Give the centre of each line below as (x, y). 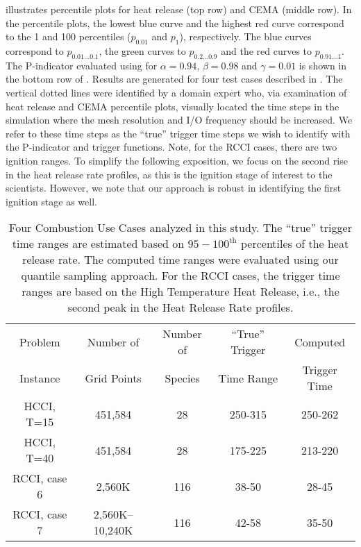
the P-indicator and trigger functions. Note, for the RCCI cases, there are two (171, 147)
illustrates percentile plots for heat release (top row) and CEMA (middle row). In (179, 9)
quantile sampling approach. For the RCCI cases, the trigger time (180, 276)
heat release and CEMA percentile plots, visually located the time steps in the (173, 106)
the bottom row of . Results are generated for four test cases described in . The (174, 79)
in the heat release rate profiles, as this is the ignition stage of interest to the (169, 174)
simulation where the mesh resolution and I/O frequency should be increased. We (179, 120)
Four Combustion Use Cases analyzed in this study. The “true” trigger (180, 228)
